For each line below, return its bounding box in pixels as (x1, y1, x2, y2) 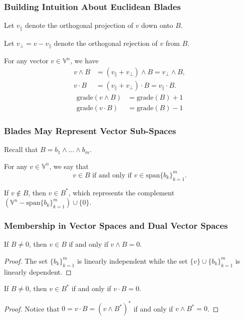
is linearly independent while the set (77, 255, 188, 266)
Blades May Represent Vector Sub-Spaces (4, 124, 176, 137)
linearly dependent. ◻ (4, 266, 72, 277)
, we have (70, 55, 99, 66)
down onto (141, 20, 173, 30)
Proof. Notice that (4, 303, 60, 314)
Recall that (4, 144, 38, 155)
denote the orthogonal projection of (25, 20, 133, 30)
